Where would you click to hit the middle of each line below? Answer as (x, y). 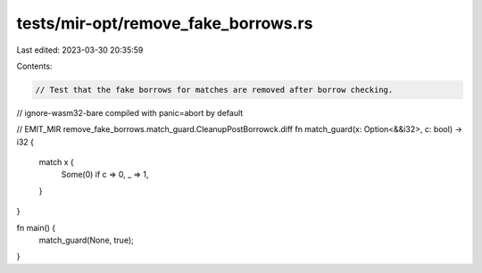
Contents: (34, 66)
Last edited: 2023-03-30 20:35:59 (80, 50)
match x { (57, 162)
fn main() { (36, 227)
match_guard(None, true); (86, 240)
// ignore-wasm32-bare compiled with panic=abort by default (130, 112)
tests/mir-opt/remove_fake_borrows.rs (165, 23)
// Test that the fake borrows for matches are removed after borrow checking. (214, 90)
